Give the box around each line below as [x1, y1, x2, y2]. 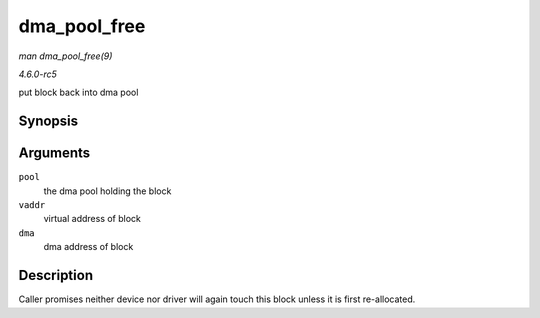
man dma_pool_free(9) [18, 50, 113, 62]
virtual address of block [43, 213, 142, 225]
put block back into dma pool [18, 86, 139, 99]
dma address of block [43, 241, 134, 253]
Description [18, 267, 94, 284]
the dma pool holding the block [43, 185, 172, 197]
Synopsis [18, 113, 79, 130]
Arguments [18, 145, 91, 162]
